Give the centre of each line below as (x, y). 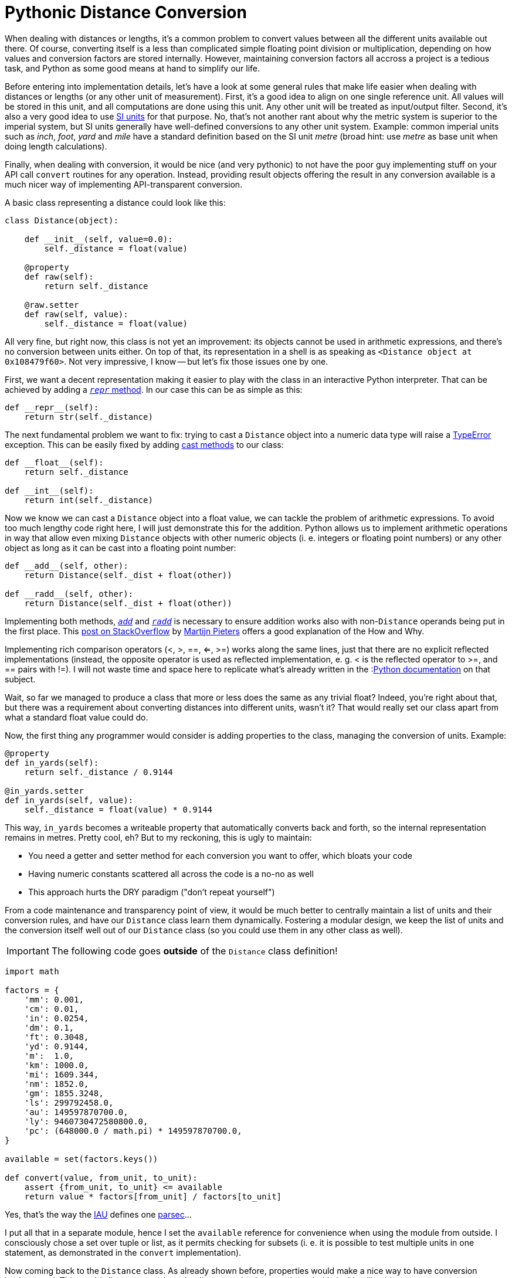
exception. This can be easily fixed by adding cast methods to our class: (144, 444)
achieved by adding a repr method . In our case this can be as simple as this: (154, 389)
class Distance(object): (62, 220)
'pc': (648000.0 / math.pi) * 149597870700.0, (133, 1131)
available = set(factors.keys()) (82, 1159)
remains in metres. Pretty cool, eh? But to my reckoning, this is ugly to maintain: (158, 837)
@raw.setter (52, 305)
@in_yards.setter (44, 791)
